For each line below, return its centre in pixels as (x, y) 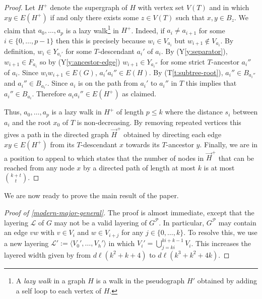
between (245, 112)
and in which (229, 7)
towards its (143, 144)
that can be (236, 158)
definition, (20, 51)
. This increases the (221, 243)
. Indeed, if (148, 30)
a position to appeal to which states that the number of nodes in (104, 158)
